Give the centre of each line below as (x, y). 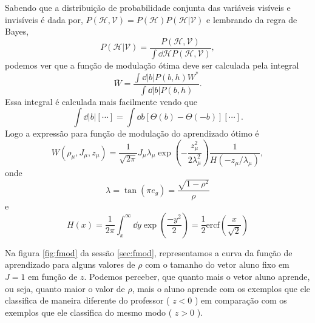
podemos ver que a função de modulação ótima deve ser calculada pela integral (152, 65)
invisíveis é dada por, (44, 19)
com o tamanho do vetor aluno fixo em (217, 264)
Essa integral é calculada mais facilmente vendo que (101, 101)
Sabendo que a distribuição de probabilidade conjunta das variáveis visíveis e (148, 7)
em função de (53, 276)
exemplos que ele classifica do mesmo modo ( (89, 312)
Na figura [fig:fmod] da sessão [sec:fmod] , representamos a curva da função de (149, 252)
